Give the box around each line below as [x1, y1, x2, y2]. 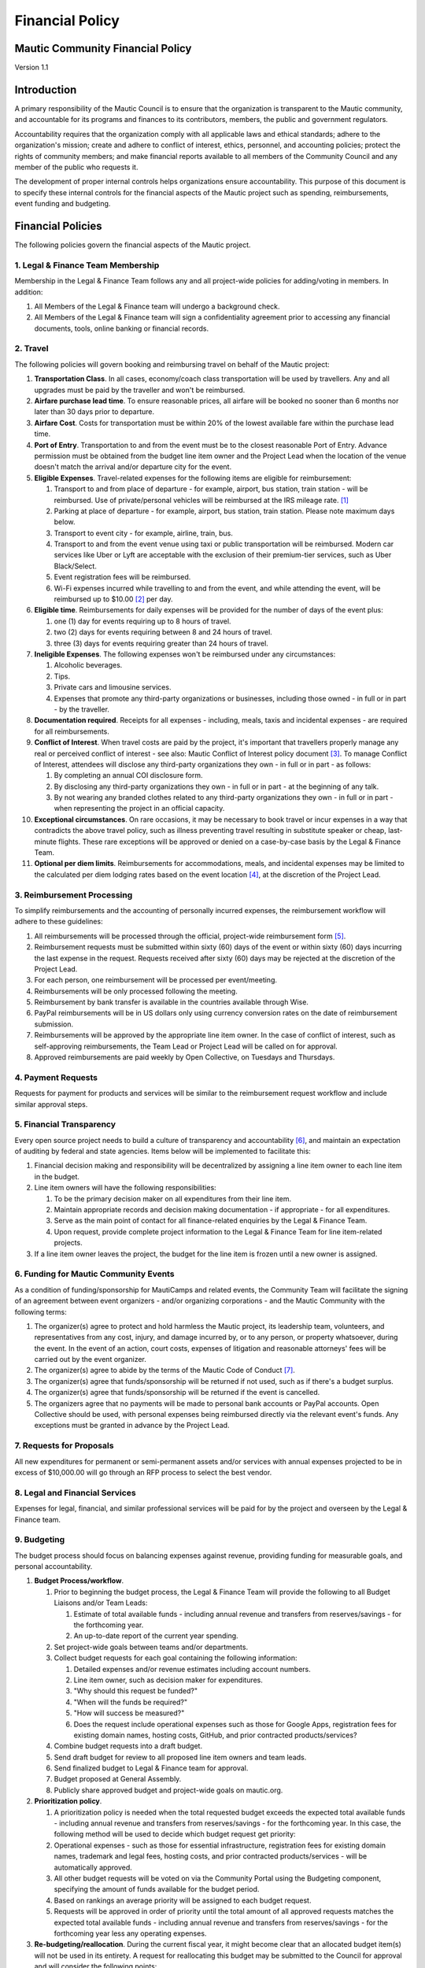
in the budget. [34, 1171, 80, 1181]
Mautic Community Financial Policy [14, 42, 192, 55]
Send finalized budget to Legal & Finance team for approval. [54, 1763, 249, 1773]
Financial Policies [14, 219, 102, 232]
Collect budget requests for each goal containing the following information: [54, 1653, 298, 1663]
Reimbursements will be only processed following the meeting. [34, 986, 238, 996]
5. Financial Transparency [14, 1119, 116, 1130]
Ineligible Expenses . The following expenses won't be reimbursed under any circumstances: [34, 649, 336, 659]
